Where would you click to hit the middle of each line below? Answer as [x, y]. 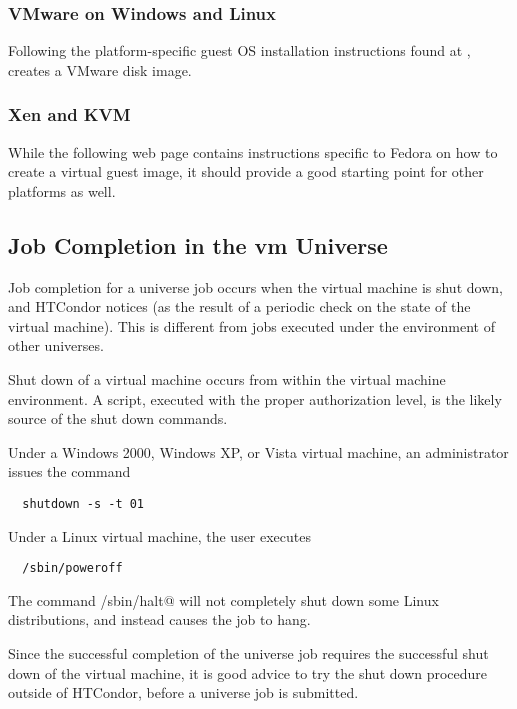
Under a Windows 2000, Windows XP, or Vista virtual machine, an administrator [258, 451]
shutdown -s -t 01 [83, 503]
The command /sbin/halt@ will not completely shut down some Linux [223, 599]
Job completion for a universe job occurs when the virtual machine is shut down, [255, 286]
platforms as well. [62, 190]
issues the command [69, 471]
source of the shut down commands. [118, 418]
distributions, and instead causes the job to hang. [159, 619]
